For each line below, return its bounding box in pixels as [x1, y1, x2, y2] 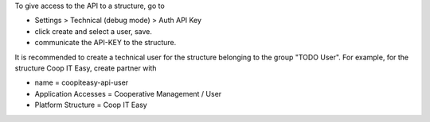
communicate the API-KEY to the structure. [34, 38, 177, 48]
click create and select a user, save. [34, 26, 153, 36]
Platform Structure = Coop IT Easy [34, 100, 147, 110]
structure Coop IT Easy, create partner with [14, 63, 157, 73]
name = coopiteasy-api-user [34, 78, 129, 87]
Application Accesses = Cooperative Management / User [34, 89, 222, 98]
